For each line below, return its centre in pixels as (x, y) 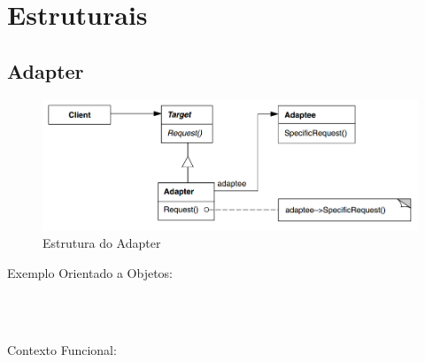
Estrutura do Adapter (102, 243)
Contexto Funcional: (62, 349)
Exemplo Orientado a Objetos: (90, 272)
